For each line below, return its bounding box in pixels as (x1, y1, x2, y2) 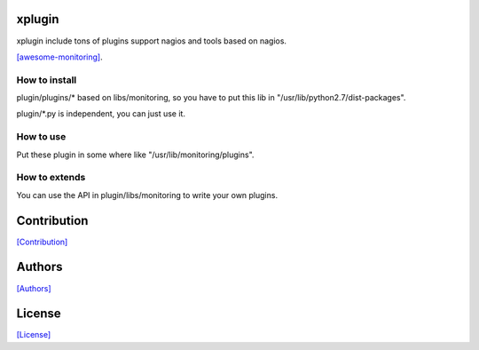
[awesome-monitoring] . (16, 52, 103, 62)
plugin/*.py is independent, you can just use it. (16, 108, 186, 119)
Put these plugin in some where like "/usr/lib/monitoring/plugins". (16, 149, 255, 160)
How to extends (16, 171, 86, 184)
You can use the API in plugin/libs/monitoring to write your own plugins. (16, 189, 279, 200)
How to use (16, 131, 67, 143)
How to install (16, 74, 77, 86)
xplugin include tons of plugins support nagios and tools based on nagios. (16, 36, 287, 46)
